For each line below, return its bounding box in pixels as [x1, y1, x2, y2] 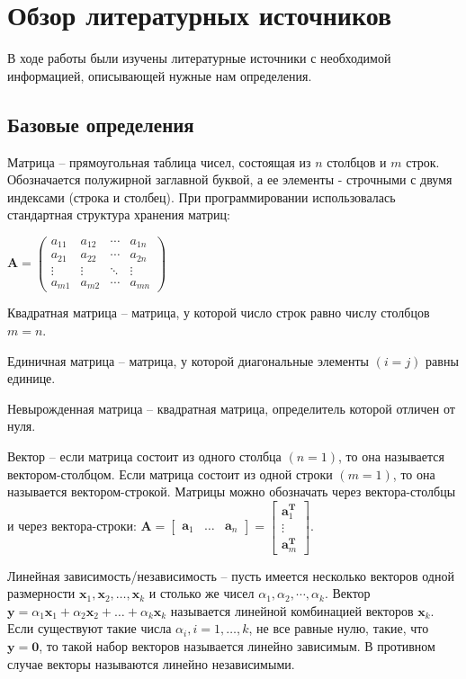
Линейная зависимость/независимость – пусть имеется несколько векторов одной [7, 566, 454, 585]
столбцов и [327, 152, 387, 171]
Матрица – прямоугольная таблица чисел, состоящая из [7, 152, 311, 171]
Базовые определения [7, 110, 194, 138]
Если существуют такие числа [7, 619, 172, 638]
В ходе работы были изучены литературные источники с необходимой [7, 49, 391, 67]
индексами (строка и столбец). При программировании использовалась [7, 187, 396, 206]
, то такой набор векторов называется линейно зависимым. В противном [39, 637, 435, 656]
